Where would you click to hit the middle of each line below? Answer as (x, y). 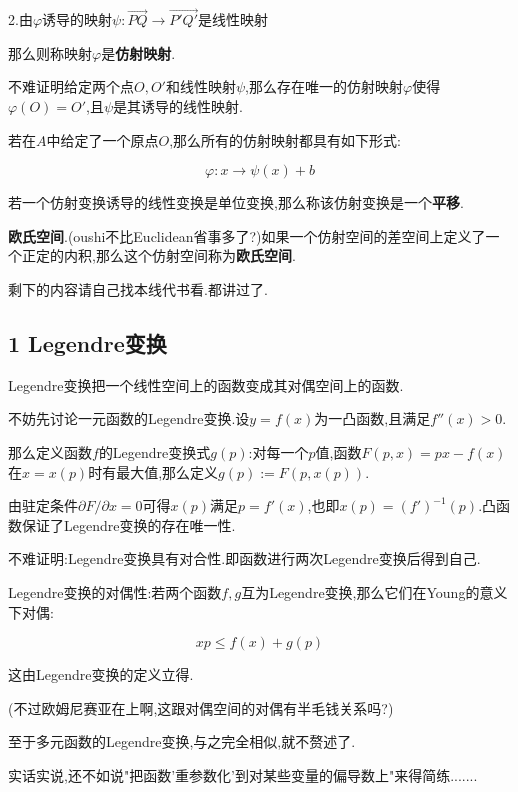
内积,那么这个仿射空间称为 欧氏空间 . (179, 255)
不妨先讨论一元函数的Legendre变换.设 (129, 418)
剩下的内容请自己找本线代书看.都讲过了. (138, 288)
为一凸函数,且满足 (372, 418)
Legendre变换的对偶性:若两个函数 (115, 591)
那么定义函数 (50, 451)
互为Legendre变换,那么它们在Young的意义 (374, 591)
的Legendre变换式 (154, 451)
